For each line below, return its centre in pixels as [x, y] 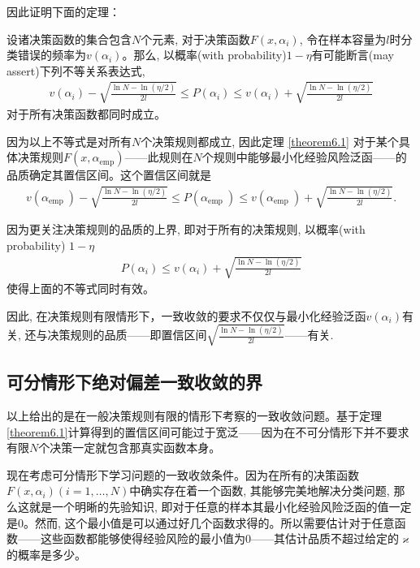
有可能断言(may [353, 55]
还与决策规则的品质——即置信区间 [116, 335]
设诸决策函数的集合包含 [69, 39]
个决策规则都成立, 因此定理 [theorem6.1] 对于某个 [270, 141]
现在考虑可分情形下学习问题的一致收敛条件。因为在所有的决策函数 [183, 474]
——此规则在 [159, 157]
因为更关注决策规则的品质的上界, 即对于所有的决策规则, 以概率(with [186, 229]
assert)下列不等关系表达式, [76, 70]
